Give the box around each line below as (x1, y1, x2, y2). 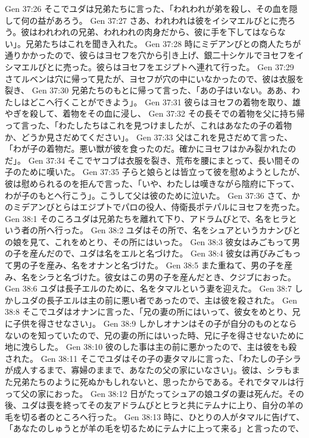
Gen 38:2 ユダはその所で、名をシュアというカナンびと (90, 224, 301, 236)
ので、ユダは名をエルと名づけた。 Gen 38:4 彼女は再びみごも (54, 247, 293, 259)
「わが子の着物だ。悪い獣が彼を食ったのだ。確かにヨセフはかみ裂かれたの (5, 142, 296, 155)
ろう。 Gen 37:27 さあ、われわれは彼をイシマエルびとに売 (63, 14, 288, 26)
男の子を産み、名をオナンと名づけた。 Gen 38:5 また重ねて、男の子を (13, 259, 285, 271)
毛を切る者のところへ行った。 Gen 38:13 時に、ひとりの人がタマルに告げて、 (5, 410, 305, 423)
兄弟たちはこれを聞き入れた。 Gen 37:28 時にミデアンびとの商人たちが (25, 37, 301, 49)
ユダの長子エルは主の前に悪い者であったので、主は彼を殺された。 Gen (21, 293, 297, 306)
